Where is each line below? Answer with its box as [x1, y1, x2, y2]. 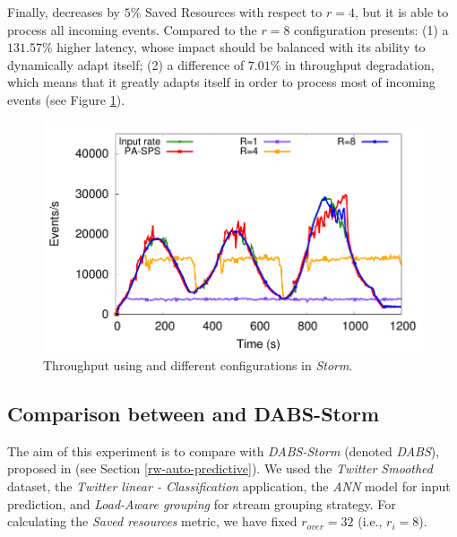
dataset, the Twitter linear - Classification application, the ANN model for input [7, 477, 451, 496]
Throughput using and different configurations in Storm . [43, 356, 353, 375]
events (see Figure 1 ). [7, 90, 125, 108]
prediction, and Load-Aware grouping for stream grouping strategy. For [7, 494, 396, 513]
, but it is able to [354, 3, 449, 21]
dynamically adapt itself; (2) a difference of [7, 55, 245, 74]
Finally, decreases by [7, 3, 120, 21]
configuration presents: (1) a [294, 20, 449, 39]
